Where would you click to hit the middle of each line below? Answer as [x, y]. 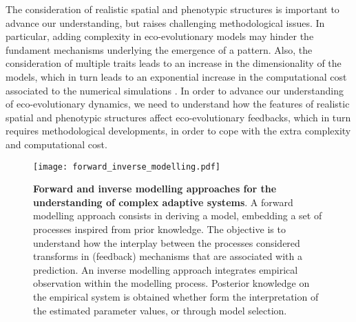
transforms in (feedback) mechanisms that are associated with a [168, 256]
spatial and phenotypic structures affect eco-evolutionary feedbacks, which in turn [178, 117]
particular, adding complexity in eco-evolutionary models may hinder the [160, 36]
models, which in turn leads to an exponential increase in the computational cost [176, 76]
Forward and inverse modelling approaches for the [155, 189]
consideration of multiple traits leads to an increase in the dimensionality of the [174, 63]
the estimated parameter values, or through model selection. [160, 310]
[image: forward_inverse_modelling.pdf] [127, 167]
